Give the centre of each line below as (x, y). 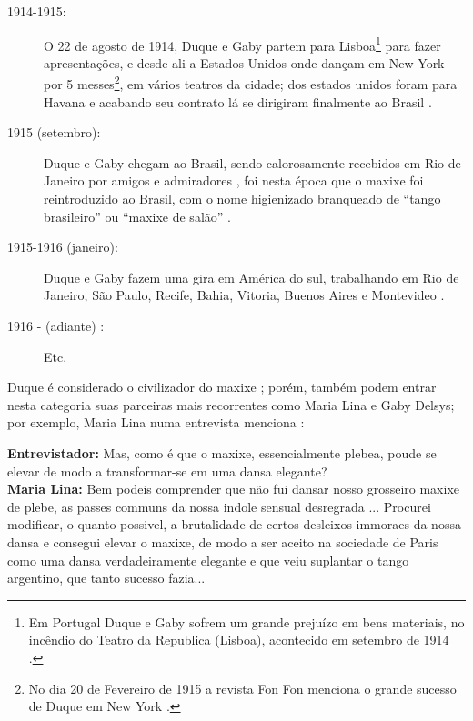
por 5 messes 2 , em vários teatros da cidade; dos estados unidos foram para (251, 83)
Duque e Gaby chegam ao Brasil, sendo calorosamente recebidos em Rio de (252, 162)
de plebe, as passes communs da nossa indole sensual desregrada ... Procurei (219, 506)
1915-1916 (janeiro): (63, 247)
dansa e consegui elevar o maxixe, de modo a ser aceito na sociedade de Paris (223, 541)
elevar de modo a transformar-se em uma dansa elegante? (167, 471)
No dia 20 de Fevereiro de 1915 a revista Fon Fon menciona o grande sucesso (242, 688)
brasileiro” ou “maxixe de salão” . (137, 216)
